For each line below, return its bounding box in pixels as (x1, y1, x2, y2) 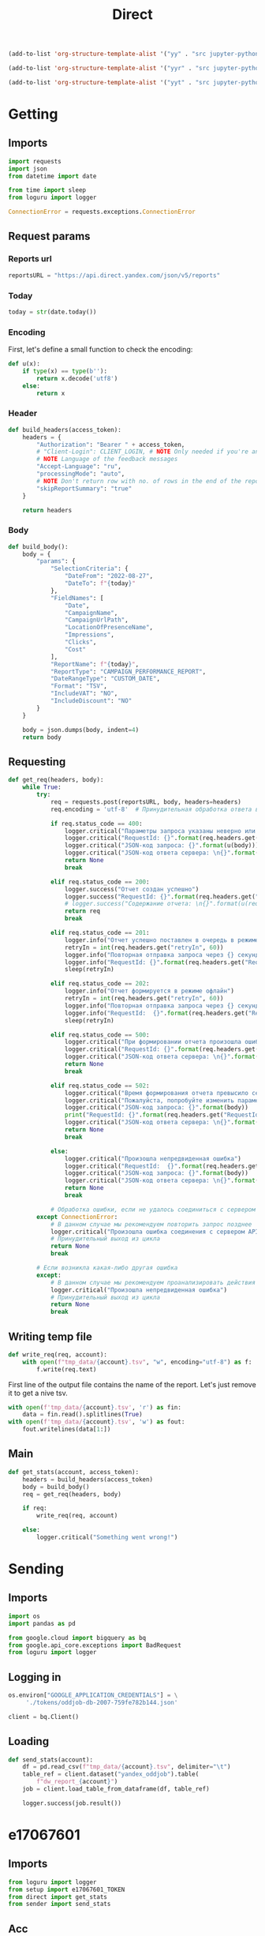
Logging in (8, 1670, 62, 1683)
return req (64, 907, 101, 915)
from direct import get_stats (8, 1893, 108, 1900)
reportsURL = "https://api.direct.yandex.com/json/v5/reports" (8, 271, 221, 280)
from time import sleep (8, 186, 87, 194)
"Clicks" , (64, 638, 97, 647)
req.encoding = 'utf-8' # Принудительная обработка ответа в (50, 805, 259, 813)
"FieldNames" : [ (50, 594, 104, 602)
